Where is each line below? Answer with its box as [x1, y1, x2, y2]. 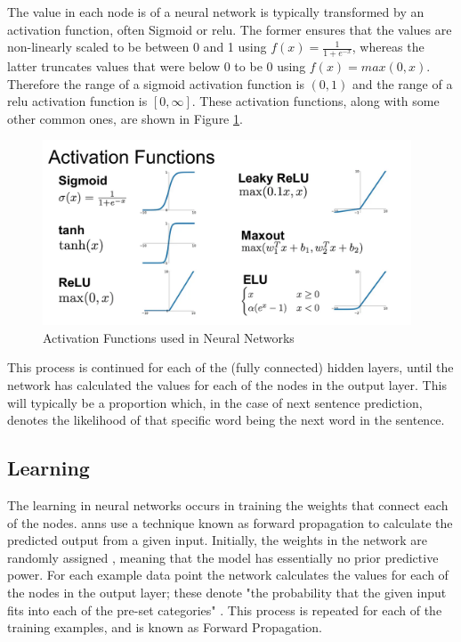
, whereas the [352, 37, 425, 56]
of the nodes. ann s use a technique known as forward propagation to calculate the [7, 513, 453, 532]
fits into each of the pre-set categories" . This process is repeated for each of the [7, 600, 442, 619]
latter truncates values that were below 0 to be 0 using [7, 57, 306, 76]
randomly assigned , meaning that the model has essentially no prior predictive [7, 548, 439, 566]
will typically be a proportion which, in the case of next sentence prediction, [7, 393, 423, 411]
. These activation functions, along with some [191, 92, 440, 110]
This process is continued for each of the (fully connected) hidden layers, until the [7, 358, 454, 377]
